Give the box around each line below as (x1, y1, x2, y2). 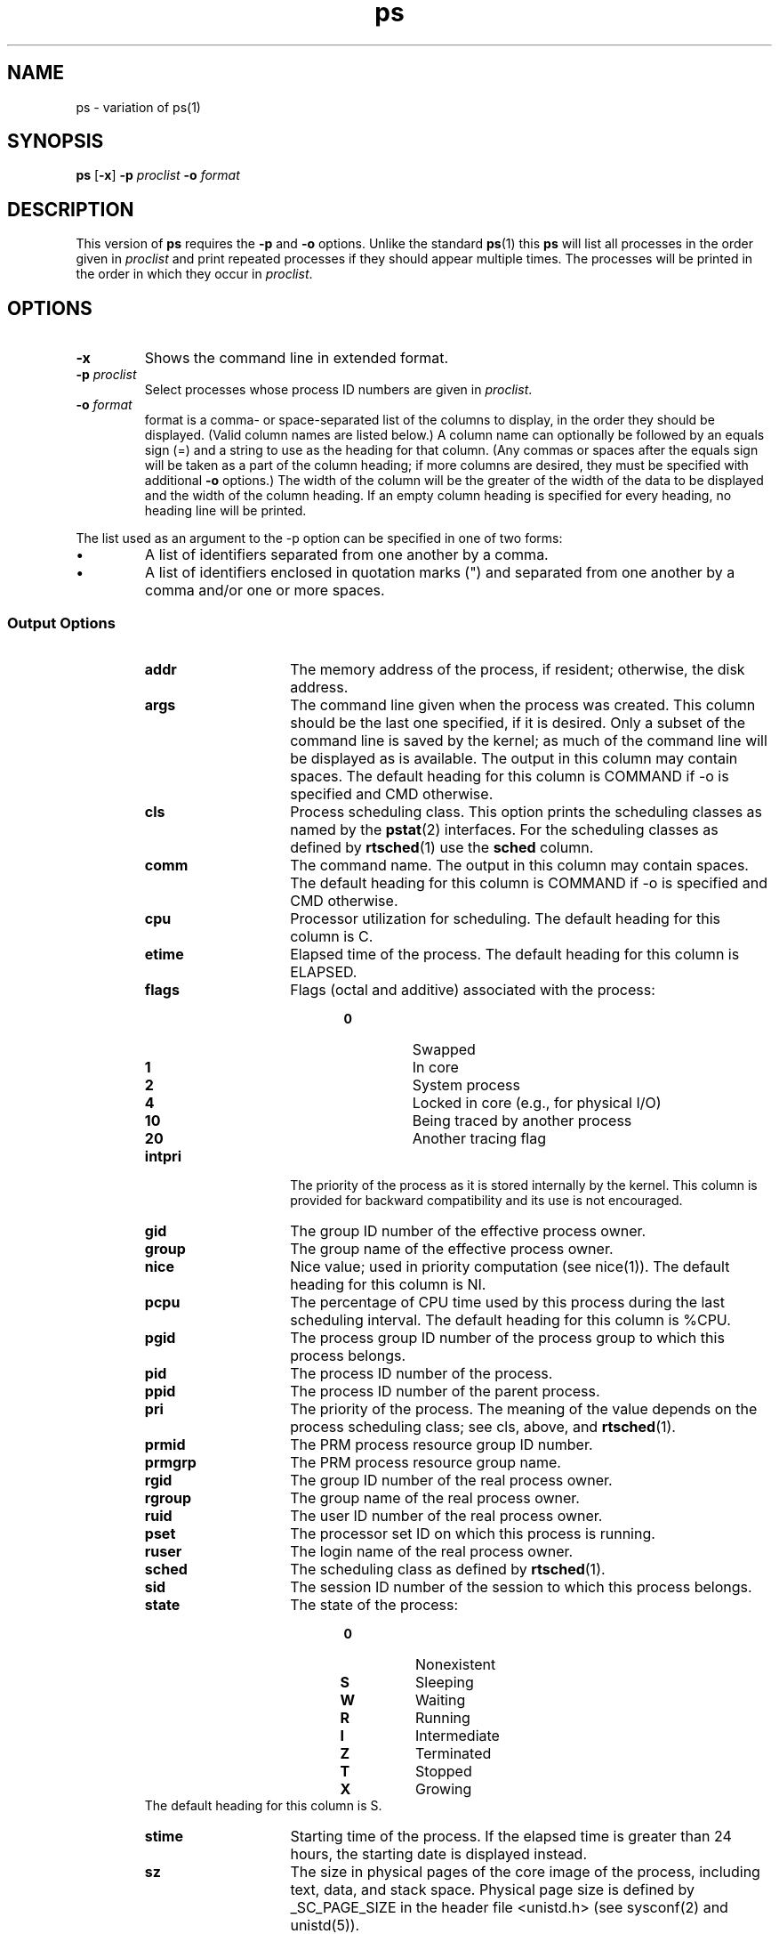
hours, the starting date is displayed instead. (290, 1844, 588, 1863)
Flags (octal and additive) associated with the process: (290, 980, 655, 999)
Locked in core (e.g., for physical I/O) (412, 1093, 662, 1112)
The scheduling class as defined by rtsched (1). (290, 1559, 606, 1578)
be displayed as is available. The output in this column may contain (290, 749, 738, 767)
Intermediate (415, 1726, 500, 1744)
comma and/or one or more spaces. (145, 581, 385, 600)
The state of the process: (290, 1595, 459, 1614)
